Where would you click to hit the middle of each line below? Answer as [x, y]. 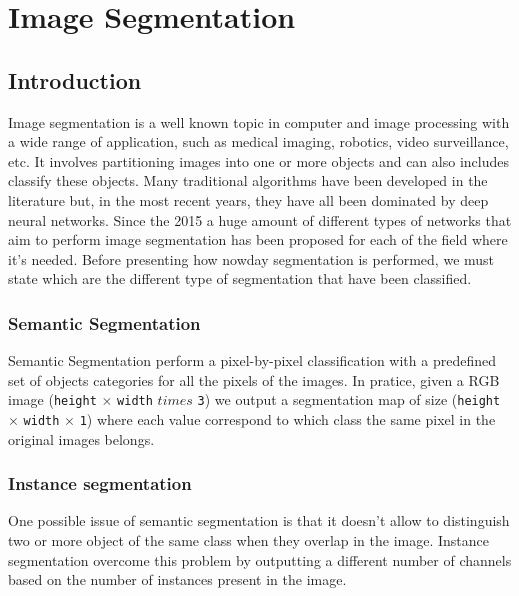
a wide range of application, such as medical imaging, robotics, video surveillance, [258, 141]
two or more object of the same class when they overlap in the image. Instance [249, 540]
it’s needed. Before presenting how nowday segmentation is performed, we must [251, 258]
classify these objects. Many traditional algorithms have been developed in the [248, 180]
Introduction [75, 79]
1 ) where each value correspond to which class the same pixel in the [287, 418]
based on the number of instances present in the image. [177, 579]
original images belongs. [81, 438]
